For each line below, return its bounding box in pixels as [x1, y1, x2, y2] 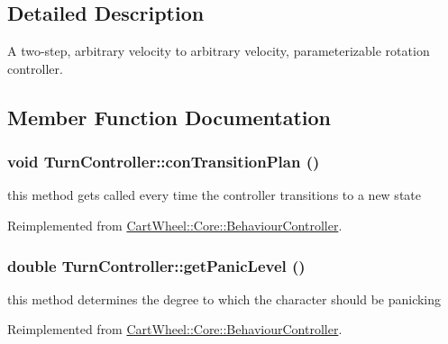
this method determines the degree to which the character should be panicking [7, 289, 442, 308]
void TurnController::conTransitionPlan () [7, 150, 320, 173]
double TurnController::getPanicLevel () [7, 254, 306, 276]
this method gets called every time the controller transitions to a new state [7, 186, 421, 204]
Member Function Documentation [7, 103, 332, 131]
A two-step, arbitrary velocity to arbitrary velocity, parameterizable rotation [7, 41, 430, 60]
